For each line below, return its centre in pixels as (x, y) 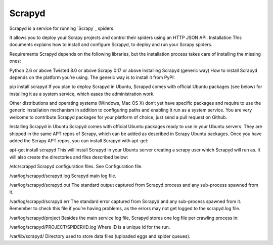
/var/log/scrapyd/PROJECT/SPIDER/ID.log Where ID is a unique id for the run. (90, 227)
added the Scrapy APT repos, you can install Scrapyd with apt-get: (79, 141)
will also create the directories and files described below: (69, 157)
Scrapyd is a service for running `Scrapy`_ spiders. (62, 28)
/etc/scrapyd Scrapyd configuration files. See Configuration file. (76, 167)
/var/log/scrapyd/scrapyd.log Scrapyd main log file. (63, 176)
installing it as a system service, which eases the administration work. (82, 94)
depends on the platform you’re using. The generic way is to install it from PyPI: (92, 77)
